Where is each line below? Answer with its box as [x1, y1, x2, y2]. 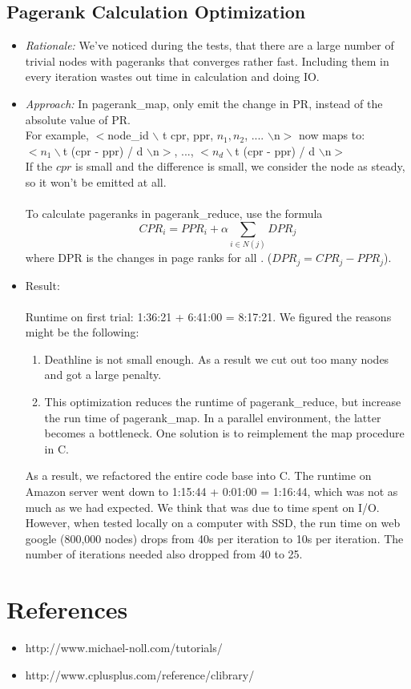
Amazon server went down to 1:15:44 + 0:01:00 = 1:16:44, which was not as [25, 483, 398, 500]
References [6, 593, 128, 626]
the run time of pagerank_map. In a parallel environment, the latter [44, 409, 381, 425]
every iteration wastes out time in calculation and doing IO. [25, 68, 320, 85]
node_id [107, 127, 149, 143]
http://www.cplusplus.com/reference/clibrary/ [25, 666, 255, 683]
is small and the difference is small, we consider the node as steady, [75, 158, 405, 175]
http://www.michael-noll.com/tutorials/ [25, 639, 223, 656]
